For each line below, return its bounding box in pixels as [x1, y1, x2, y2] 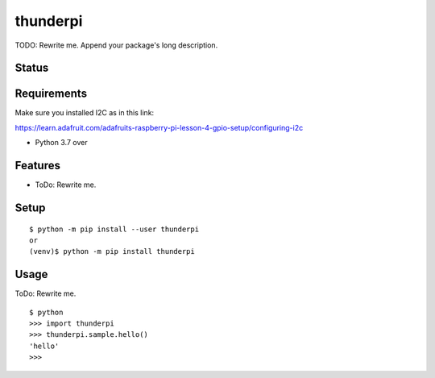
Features [14, 159, 60, 172]
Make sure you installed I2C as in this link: [14, 108, 155, 118]
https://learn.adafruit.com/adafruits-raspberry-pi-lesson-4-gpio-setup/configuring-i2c [14, 123, 304, 132]
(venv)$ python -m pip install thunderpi [29, 247, 195, 256]
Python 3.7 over [35, 138, 88, 147]
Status [14, 61, 49, 75]
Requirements [14, 87, 88, 101]
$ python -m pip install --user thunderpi [29, 224, 200, 234]
